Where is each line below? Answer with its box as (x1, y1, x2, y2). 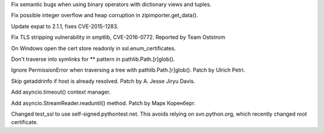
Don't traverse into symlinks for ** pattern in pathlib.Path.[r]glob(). (11, 55, 175, 63)
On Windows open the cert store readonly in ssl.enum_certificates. (11, 45, 176, 52)
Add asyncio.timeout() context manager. (11, 88, 111, 95)
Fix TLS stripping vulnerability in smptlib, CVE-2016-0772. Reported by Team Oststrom (11, 33, 226, 41)
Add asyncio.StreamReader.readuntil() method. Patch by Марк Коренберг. (11, 99, 196, 107)
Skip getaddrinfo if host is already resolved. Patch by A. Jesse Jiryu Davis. (11, 78, 196, 85)
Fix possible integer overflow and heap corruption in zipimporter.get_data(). (11, 12, 198, 19)
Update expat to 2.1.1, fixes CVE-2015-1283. (11, 23, 119, 30)
